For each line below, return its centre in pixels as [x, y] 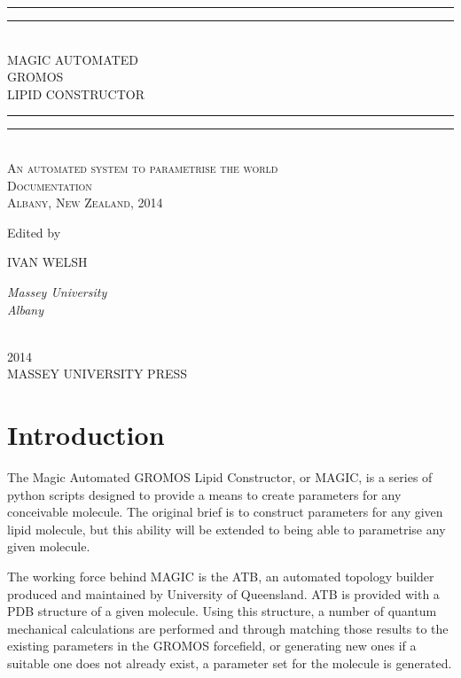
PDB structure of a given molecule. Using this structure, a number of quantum [222, 611]
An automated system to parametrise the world [143, 167]
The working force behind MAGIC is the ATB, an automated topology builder [221, 576]
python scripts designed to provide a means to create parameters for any [204, 494]
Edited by [34, 232]
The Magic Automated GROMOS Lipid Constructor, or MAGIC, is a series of [220, 477]
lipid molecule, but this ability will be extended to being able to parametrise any [227, 529]
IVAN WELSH [47, 262]
